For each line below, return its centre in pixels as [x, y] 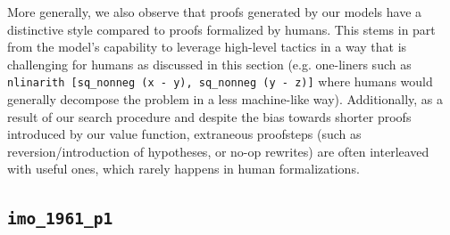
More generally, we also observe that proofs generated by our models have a [215, 12]
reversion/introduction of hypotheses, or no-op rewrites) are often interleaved [218, 151]
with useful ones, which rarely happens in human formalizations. [183, 169]
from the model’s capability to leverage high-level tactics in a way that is [207, 47]
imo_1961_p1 [60, 219]
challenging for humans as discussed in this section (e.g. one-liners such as [209, 64]
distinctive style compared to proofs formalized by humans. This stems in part [221, 29]
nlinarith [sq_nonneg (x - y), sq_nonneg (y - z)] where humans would [220, 81]
